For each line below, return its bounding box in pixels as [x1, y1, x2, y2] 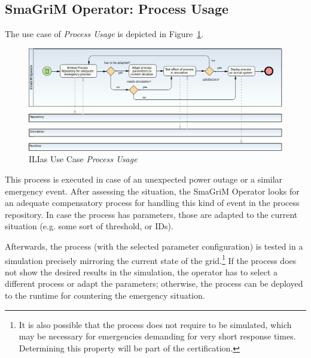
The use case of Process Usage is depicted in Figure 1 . [5, 28, 204, 40]
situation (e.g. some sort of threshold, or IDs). [5, 220, 173, 232]
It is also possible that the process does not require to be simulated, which [19, 318, 292, 330]
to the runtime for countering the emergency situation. [5, 289, 205, 301]
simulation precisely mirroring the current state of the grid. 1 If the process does [5, 252, 297, 266]
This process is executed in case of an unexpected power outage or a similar [5, 172, 283, 185]
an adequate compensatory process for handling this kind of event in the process [5, 196, 300, 209]
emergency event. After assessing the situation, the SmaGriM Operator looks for [5, 184, 300, 197]
